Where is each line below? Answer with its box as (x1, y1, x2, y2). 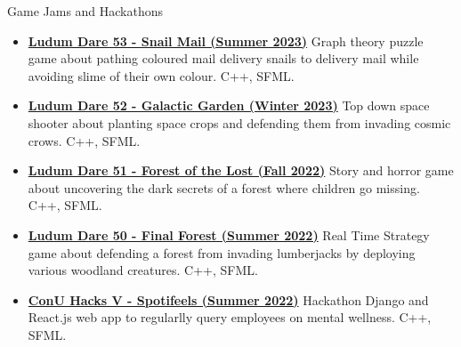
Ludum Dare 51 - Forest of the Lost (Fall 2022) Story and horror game (28, 161, 454, 180)
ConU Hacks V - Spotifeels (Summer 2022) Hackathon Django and (28, 290, 429, 309)
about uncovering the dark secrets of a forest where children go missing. (28, 178, 420, 197)
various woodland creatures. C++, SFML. (28, 261, 258, 279)
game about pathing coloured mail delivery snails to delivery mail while (28, 49, 419, 68)
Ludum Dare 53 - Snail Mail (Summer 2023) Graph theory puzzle (28, 31, 424, 50)
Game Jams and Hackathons (7, 2, 164, 20)
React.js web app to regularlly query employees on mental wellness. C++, (28, 308, 432, 327)
